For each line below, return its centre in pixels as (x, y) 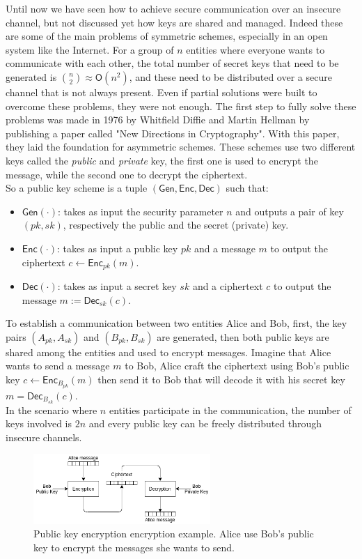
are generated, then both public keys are (243, 336)
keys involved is (39, 423)
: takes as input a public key (118, 248)
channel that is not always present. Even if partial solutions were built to (162, 92)
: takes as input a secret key (117, 285)
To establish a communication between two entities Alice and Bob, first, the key (176, 323)
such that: (247, 188)
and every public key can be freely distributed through (205, 423)
